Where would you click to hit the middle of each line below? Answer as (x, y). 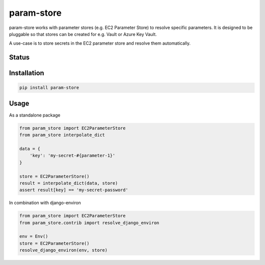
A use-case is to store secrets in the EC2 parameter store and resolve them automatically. (100, 43)
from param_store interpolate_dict (62, 135)
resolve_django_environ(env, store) (64, 250)
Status (19, 57)
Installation (26, 73)
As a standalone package (35, 115)
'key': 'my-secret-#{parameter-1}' (72, 156)
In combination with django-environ (45, 203)
